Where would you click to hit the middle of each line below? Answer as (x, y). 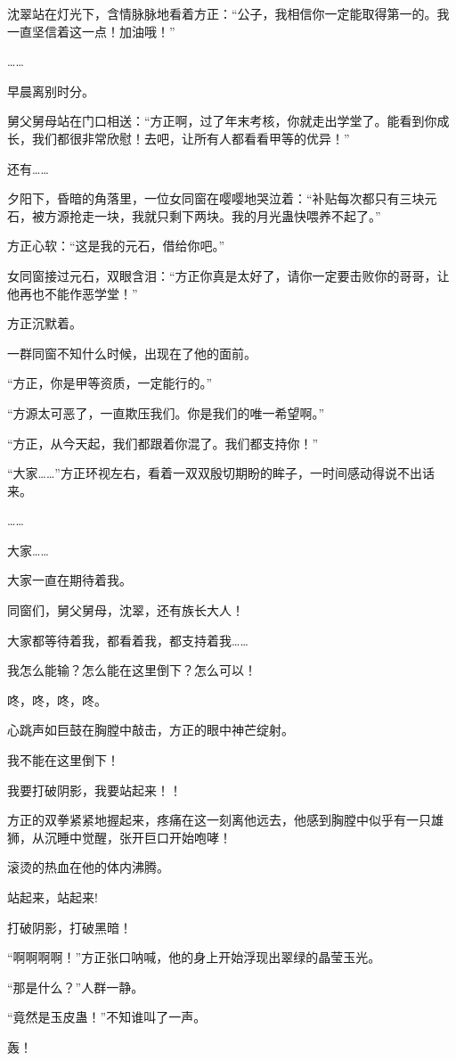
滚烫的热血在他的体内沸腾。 (88, 867)
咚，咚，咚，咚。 (57, 699)
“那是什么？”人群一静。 (76, 987)
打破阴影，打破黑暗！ (69, 927)
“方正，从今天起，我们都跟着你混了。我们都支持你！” (163, 443)
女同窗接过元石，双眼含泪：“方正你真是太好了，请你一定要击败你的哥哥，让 (228, 275)
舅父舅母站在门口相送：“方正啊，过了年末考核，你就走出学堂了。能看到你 (222, 121)
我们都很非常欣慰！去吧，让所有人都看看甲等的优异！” (191, 138)
